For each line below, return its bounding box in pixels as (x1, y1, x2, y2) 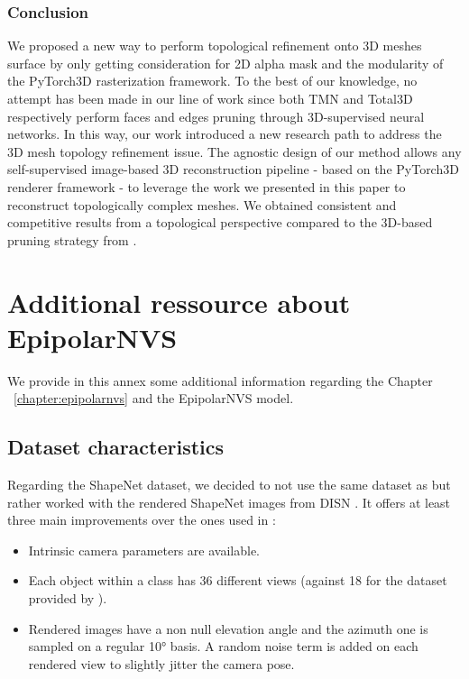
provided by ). (28, 589, 107, 608)
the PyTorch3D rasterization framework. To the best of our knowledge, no (7, 71, 418, 90)
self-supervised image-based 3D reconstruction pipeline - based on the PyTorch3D (7, 160, 459, 179)
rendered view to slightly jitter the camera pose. (28, 654, 295, 673)
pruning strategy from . (7, 230, 137, 249)
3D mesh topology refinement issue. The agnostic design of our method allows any (7, 142, 462, 161)
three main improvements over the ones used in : (7, 510, 276, 529)
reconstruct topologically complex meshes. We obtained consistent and (7, 195, 397, 214)
